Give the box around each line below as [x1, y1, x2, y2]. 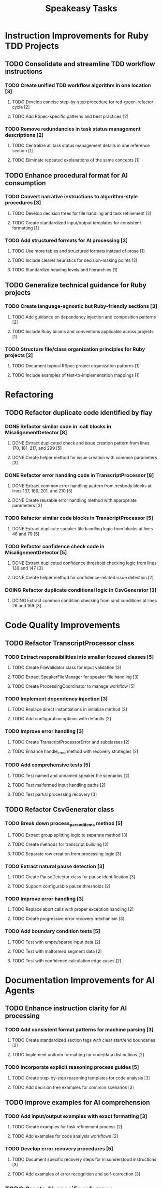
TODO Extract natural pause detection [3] [5, 863, 105, 870]
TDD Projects [5, 41, 59, 51]
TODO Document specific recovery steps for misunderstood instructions [12, 1156, 157, 1162]
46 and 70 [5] [12, 531, 40, 537]
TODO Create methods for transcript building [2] [12, 841, 109, 847]
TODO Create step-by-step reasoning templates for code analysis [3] [12, 1075, 150, 1081]
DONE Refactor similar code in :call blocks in [5, 423, 112, 429]
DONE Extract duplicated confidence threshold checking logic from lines [12, 560, 157, 566]
